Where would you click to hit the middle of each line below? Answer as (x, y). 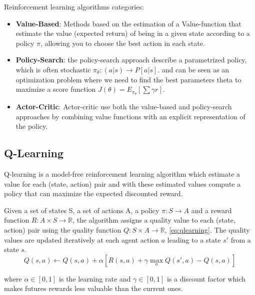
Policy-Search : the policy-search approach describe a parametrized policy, (131, 60)
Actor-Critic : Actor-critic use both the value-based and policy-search (124, 107)
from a (241, 239)
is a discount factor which (206, 278)
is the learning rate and (95, 278)
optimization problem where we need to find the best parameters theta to (128, 79)
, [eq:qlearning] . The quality (207, 229)
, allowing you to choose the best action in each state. (123, 43)
